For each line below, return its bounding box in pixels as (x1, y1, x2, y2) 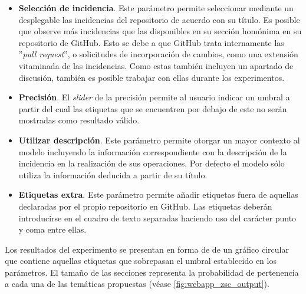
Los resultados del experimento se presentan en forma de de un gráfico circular (5, 243, 289, 255)
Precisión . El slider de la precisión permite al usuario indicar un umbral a (18, 91, 290, 103)
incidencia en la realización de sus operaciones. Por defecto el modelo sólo (18, 157, 285, 169)
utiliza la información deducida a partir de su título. (18, 168, 208, 181)
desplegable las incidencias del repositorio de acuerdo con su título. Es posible (18, 13, 300, 25)
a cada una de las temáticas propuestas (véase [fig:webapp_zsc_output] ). (5, 277, 269, 290)
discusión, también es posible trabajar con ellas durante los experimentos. (18, 71, 285, 83)
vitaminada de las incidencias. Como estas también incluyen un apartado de (18, 59, 294, 71)
